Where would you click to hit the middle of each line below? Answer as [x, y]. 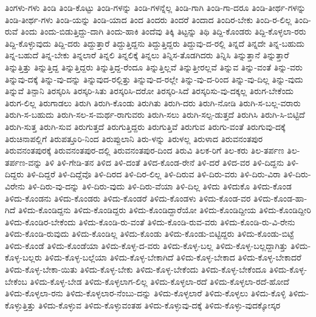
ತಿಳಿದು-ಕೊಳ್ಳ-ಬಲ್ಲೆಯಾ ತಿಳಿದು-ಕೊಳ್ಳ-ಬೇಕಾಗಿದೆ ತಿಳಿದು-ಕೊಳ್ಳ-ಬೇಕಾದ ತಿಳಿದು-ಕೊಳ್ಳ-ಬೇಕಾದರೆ [173, 257]
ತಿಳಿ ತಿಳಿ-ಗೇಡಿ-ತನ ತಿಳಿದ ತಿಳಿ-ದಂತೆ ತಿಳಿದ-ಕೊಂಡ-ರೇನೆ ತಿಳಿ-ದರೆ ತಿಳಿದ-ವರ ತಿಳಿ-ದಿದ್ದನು [165, 162]
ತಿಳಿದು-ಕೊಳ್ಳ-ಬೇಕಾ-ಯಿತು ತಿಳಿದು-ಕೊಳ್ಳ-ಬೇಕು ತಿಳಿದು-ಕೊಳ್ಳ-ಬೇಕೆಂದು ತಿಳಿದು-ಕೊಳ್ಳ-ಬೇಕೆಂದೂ [136, 269]
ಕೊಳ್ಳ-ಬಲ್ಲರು [24, 257]
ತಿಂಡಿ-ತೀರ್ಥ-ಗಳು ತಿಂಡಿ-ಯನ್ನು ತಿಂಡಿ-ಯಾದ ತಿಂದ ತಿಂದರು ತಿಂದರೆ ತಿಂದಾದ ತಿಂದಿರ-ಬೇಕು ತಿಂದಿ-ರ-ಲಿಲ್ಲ [148, 19]
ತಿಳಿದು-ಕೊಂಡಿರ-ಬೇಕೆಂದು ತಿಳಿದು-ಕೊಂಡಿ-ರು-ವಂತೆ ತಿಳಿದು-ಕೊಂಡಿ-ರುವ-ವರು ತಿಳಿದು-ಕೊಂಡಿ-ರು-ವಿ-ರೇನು [150, 221]
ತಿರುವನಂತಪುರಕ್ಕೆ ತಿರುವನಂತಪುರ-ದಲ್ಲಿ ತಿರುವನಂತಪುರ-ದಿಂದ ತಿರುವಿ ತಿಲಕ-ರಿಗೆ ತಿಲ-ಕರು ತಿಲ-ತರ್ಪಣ [145, 150]
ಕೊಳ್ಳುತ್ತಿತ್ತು [20, 305]
